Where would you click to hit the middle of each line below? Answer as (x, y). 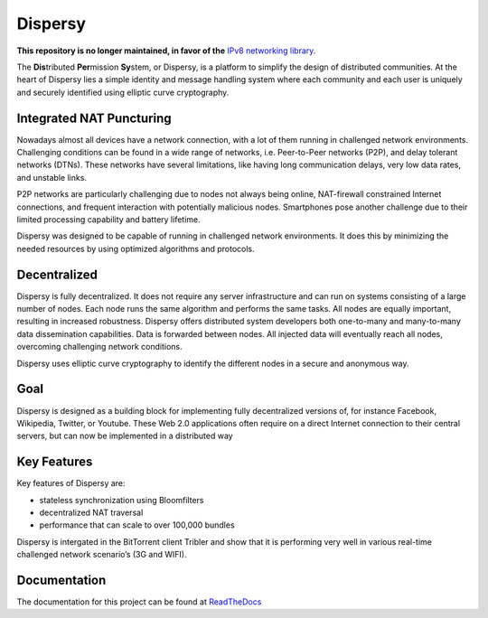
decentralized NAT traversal (91, 512)
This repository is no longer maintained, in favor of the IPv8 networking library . (166, 51)
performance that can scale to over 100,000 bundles (137, 525)
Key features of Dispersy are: (71, 483)
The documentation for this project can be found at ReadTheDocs (139, 602)
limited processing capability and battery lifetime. (108, 219)
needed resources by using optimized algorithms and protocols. (136, 248)
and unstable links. (52, 177)
